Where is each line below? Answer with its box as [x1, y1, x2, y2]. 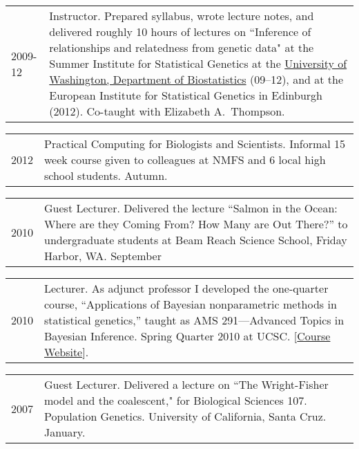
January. [44, 424, 86, 440]
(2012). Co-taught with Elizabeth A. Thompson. [49, 103, 285, 119]
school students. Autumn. [44, 167, 168, 183]
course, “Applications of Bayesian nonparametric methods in [44, 296, 337, 312]
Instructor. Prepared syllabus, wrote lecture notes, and [49, 8, 314, 24]
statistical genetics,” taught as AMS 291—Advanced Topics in [44, 312, 345, 328]
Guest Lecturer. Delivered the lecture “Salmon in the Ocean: [44, 200, 338, 216]
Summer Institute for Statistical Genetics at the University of [49, 55, 347, 71]
